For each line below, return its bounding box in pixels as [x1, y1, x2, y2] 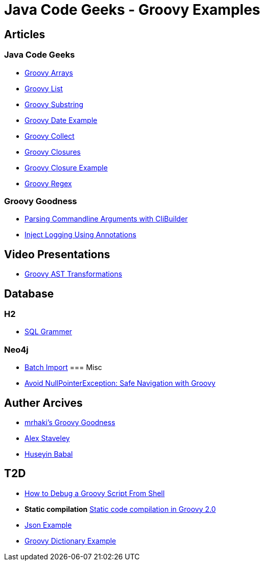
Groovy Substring [25, 100, 84, 109]
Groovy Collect [25, 131, 75, 140]
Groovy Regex [25, 179, 72, 188]
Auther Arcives [4, 396, 83, 409]
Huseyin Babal [25, 449, 73, 458]
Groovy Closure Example [25, 163, 108, 172]
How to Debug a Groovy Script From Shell [25, 488, 165, 498]
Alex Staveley [25, 433, 70, 443]
